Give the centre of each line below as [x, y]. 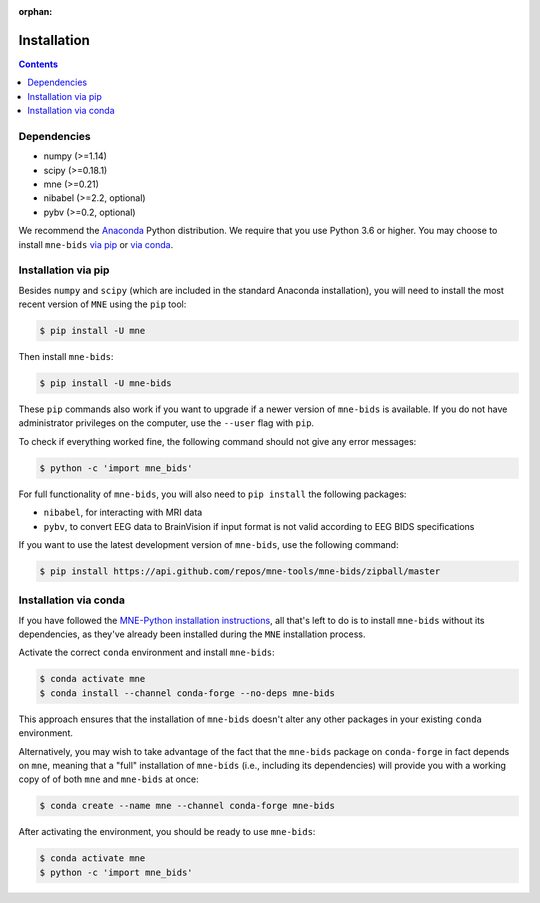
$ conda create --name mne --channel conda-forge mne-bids [187, 806]
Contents [38, 64]
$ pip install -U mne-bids [105, 383]
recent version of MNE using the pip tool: [102, 304]
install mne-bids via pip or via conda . [96, 244]
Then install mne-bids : [66, 357]
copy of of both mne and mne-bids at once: [108, 779]
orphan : [35, 11]
